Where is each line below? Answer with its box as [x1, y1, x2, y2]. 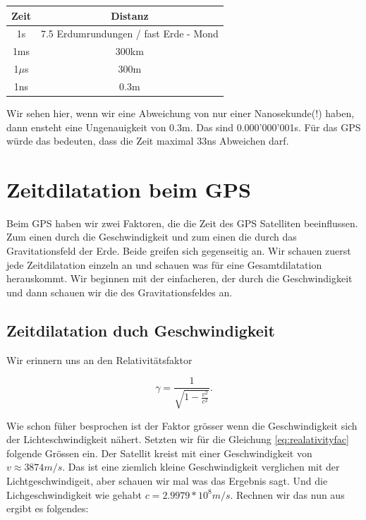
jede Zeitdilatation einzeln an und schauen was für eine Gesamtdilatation [6, 257, 322, 272]
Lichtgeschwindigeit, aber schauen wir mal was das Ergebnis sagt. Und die [6, 473, 328, 488]
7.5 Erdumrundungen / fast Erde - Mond [40, 26, 219, 41]
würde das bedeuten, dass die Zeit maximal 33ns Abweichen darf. [6, 133, 289, 148]
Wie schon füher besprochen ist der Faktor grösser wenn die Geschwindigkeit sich [6, 418, 358, 433]
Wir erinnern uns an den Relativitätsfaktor [6, 352, 193, 367]
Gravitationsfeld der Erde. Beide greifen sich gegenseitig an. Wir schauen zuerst [6, 243, 351, 258]
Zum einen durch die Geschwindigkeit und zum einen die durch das [6, 229, 297, 244]
